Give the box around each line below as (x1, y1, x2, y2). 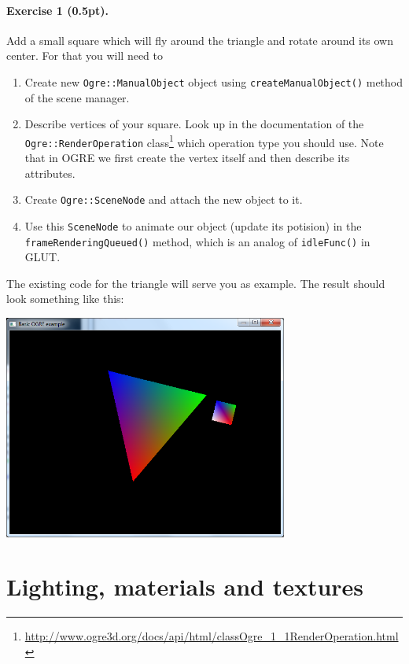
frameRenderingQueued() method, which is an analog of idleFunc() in (24, 233, 370, 249)
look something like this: (6, 290, 124, 307)
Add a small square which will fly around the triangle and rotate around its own (6, 31, 394, 48)
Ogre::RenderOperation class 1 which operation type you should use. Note (24, 131, 384, 150)
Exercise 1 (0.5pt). (6, 2, 109, 18)
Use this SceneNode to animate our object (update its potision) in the (24, 217, 362, 234)
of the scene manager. (24, 89, 130, 105)
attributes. (24, 164, 76, 181)
